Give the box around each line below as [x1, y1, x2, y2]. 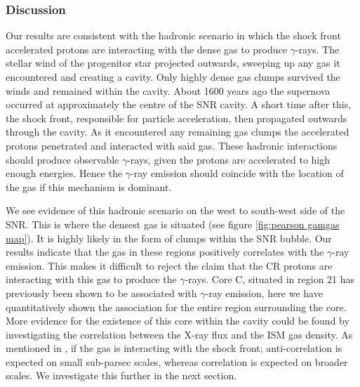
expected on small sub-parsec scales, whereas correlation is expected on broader [6, 354, 348, 369]
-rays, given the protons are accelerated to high [127, 152, 331, 166]
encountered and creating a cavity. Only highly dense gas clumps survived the [6, 70, 340, 84]
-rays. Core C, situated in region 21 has [185, 272, 355, 287]
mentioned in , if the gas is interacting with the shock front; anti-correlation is [6, 341, 342, 355]
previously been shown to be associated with [6, 285, 197, 300]
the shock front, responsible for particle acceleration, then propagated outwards [6, 110, 347, 125]
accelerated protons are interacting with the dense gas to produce [6, 41, 287, 56]
